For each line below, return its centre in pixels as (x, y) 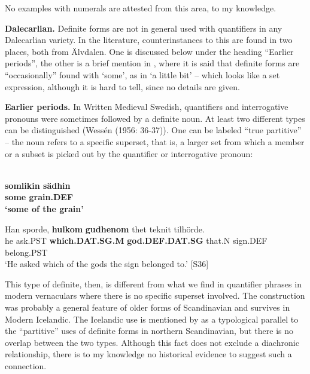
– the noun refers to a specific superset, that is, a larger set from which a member (155, 141)
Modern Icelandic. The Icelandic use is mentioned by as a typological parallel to (152, 319)
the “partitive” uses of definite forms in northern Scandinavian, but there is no (149, 331)
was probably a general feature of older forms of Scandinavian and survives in (148, 307)
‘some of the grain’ (44, 208)
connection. (26, 366)
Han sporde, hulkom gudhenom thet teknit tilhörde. (105, 229)
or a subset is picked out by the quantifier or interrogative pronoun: (129, 153)
